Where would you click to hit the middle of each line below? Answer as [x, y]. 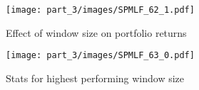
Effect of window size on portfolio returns [96, 32]
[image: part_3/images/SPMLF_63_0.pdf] [100, 56]
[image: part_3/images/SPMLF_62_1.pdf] [100, 10]
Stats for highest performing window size [95, 78]
